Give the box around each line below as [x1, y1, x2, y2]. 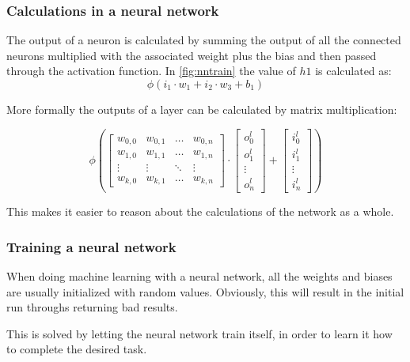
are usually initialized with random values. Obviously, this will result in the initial [6, 283, 404, 300]
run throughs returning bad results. [6, 299, 178, 315]
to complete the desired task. [6, 341, 147, 357]
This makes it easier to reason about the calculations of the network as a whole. [6, 203, 394, 220]
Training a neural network [6, 236, 177, 256]
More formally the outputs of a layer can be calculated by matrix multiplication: [6, 101, 397, 117]
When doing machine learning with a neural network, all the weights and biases [6, 268, 393, 285]
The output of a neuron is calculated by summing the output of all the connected [6, 32, 401, 48]
